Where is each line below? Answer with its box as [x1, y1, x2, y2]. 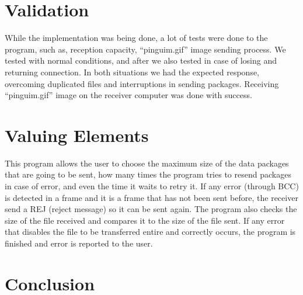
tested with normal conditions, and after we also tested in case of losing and [5, 54, 277, 67]
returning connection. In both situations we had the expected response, [5, 65, 260, 78]
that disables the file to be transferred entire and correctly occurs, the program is [5, 225, 296, 238]
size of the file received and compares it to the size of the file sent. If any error [5, 214, 285, 226]
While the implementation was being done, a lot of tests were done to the [5, 32, 268, 44]
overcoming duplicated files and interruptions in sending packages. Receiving [5, 77, 279, 89]
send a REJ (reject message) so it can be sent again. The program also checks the [5, 203, 297, 215]
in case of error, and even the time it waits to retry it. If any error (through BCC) [5, 180, 299, 192]
